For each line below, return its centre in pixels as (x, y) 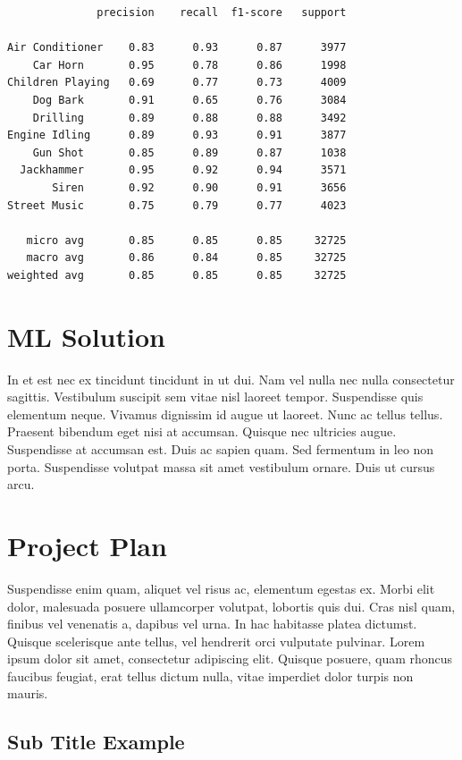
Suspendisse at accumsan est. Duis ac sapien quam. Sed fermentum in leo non (221, 449)
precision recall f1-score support (222, 13)
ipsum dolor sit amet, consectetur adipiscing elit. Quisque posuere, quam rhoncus (230, 659)
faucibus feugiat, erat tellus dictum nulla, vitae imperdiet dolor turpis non (210, 676)
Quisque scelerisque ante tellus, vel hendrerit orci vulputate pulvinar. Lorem (216, 641)
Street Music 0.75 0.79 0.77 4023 (177, 205)
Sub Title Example (96, 742)
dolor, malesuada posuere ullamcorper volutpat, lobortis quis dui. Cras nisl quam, (231, 606)
